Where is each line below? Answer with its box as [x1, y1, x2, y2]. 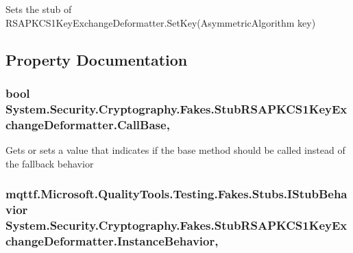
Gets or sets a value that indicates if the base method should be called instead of [5, 143, 345, 157]
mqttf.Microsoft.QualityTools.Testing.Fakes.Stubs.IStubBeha [5, 185, 348, 202]
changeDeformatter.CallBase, [5, 116, 170, 133]
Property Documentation [5, 49, 188, 70]
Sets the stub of [5, 2, 72, 16]
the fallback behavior [5, 156, 94, 170]
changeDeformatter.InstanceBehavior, [5, 232, 219, 249]
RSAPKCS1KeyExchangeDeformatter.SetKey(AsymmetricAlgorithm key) [5, 15, 316, 29]
